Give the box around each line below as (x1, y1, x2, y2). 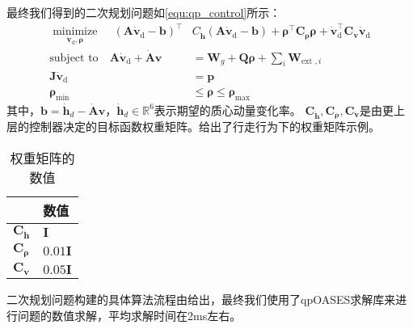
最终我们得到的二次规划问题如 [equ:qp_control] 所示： (6, 4, 281, 20)
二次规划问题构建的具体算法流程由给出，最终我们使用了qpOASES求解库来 (6, 291, 396, 308)
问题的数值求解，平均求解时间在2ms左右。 (17, 306, 242, 323)
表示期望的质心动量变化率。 (154, 101, 301, 118)
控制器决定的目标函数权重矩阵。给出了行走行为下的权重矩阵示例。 (28, 118, 380, 135)
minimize (53, 26, 98, 38)
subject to (49, 52, 99, 64)
